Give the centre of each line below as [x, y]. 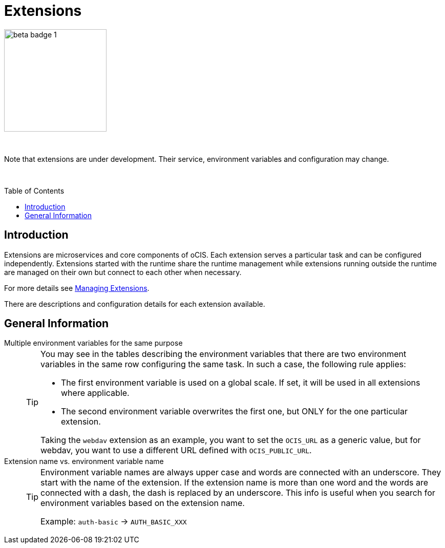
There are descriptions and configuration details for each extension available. [135, 304]
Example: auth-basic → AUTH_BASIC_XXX [114, 522]
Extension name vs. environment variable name [84, 461]
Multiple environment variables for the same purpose [93, 343]
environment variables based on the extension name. [143, 503]
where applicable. [95, 393]
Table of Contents [34, 191]
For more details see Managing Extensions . [77, 288]
